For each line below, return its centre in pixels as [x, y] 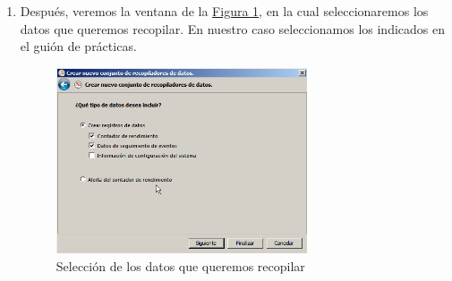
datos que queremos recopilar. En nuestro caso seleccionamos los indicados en [232, 28]
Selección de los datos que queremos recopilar [180, 265]
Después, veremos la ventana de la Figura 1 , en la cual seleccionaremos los [224, 11]
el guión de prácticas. [78, 46]
